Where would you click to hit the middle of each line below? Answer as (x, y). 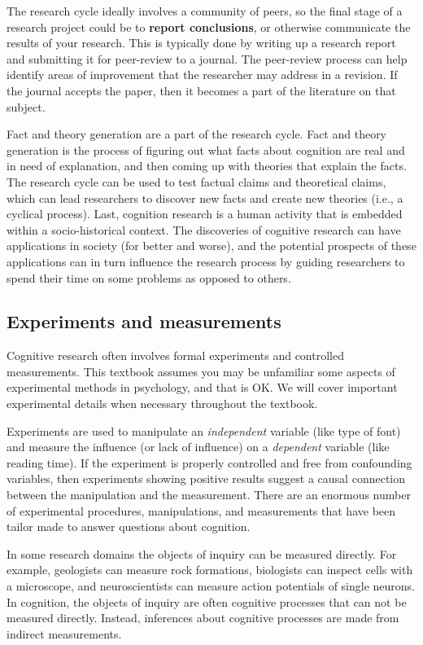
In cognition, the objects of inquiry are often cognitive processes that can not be (207, 601)
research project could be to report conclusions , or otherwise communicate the (209, 26)
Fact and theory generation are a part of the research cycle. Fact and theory (197, 134)
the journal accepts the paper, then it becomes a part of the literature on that (201, 90)
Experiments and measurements (144, 321)
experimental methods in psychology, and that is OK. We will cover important (202, 387)
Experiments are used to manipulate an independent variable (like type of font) (204, 430)
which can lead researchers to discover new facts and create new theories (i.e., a (205, 197)
